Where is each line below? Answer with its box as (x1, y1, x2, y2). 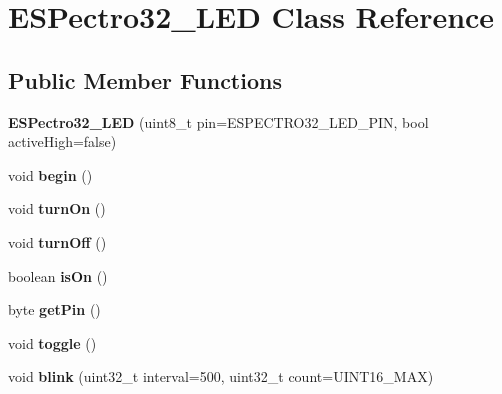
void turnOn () (8, 198, 106, 219)
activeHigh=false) (8, 131, 117, 152)
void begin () (8, 164, 93, 185)
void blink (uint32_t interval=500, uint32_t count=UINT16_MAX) (8, 366, 434, 387)
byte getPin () (8, 299, 101, 320)
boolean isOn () (8, 265, 108, 286)
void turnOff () (8, 231, 107, 252)
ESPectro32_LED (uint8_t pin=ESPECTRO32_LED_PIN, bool (8, 111, 429, 132)
